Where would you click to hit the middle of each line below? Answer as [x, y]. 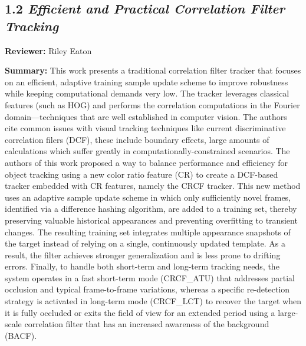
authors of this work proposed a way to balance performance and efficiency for [146, 162]
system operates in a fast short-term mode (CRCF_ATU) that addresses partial [150, 277]
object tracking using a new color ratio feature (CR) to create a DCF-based [142, 174]
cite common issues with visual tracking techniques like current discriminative [145, 128]
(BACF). [21, 335]
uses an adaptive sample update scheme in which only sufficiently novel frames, [148, 197]
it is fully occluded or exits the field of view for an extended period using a [140, 312]
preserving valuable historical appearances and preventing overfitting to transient [151, 220]
